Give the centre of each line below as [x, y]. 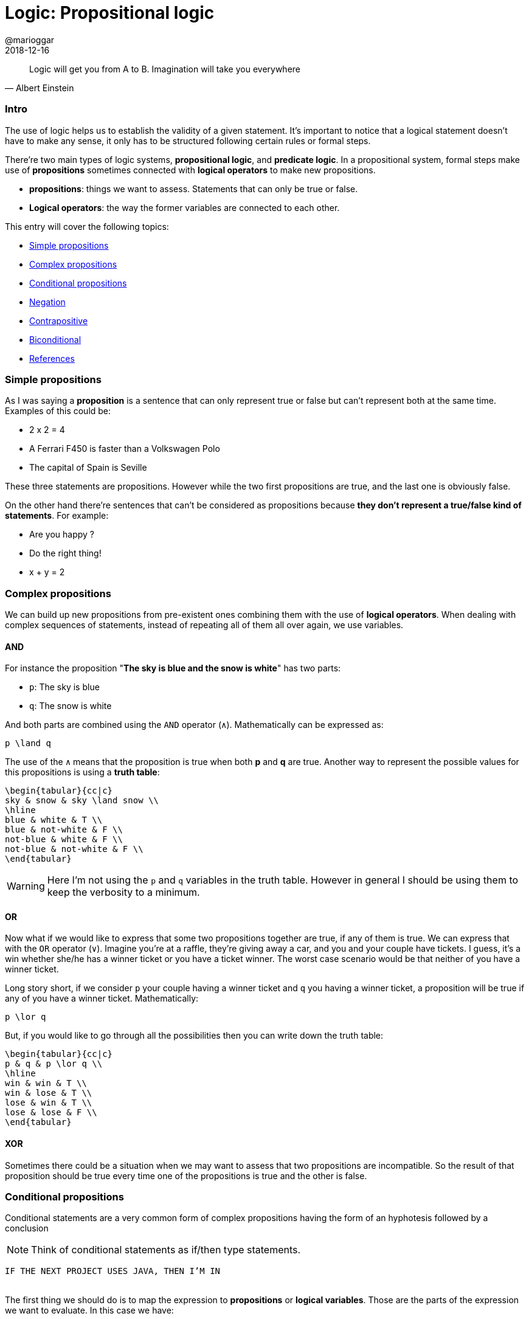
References [52, 358]
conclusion [27, 1228]
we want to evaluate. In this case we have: [89, 1310]
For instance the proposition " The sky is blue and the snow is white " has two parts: [173, 668]
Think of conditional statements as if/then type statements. [166, 1250]
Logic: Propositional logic [110, 13]
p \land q [28, 743]
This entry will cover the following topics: [87, 226]
